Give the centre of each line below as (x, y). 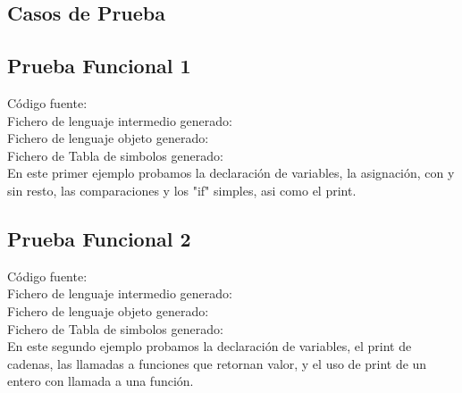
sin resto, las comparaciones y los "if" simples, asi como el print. (182, 190)
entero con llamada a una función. (101, 381)
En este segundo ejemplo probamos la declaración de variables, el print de (210, 346)
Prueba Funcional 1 (99, 66)
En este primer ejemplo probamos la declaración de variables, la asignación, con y (231, 173)
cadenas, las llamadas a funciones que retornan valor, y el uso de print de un (217, 363)
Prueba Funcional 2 (99, 238)
